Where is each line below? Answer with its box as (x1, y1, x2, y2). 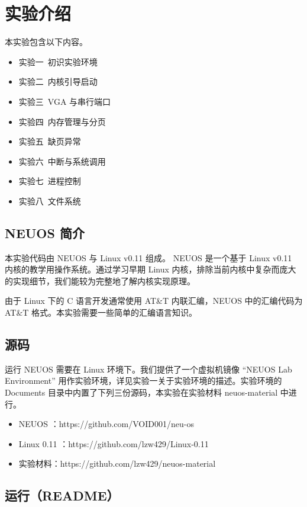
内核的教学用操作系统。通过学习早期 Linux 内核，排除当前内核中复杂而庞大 (5, 263, 296, 275)
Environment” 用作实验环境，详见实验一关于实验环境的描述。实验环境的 (5, 374, 282, 387)
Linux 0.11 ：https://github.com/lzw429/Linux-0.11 (18, 437, 209, 450)
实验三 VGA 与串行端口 (18, 95, 111, 107)
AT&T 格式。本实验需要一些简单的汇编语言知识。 (5, 306, 198, 319)
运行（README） (5, 486, 119, 505)
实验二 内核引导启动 (18, 75, 98, 88)
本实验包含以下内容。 (5, 36, 88, 48)
